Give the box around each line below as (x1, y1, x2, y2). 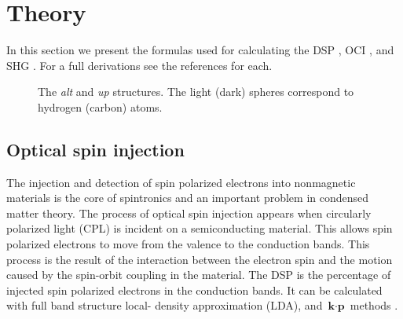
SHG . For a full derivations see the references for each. (6, 57, 273, 73)
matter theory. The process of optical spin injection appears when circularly (6, 204, 372, 221)
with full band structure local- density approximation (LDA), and (6, 297, 323, 313)
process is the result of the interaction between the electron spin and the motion (6, 251, 393, 267)
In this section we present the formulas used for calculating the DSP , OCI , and (6, 42, 394, 58)
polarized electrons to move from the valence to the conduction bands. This (6, 236, 370, 252)
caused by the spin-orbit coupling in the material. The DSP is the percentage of (6, 266, 391, 283)
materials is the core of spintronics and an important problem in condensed (6, 189, 369, 206)
